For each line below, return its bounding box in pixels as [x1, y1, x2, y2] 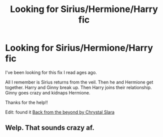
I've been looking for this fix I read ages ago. [5, 69, 97, 75]
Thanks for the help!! [5, 99, 48, 105]
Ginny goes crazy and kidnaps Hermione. [5, 89, 91, 95]
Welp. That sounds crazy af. [5, 123, 95, 132]
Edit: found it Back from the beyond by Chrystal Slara [5, 109, 115, 115]
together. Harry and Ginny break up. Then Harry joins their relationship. [5, 84, 152, 90]
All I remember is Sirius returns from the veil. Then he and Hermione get [5, 79, 153, 85]
